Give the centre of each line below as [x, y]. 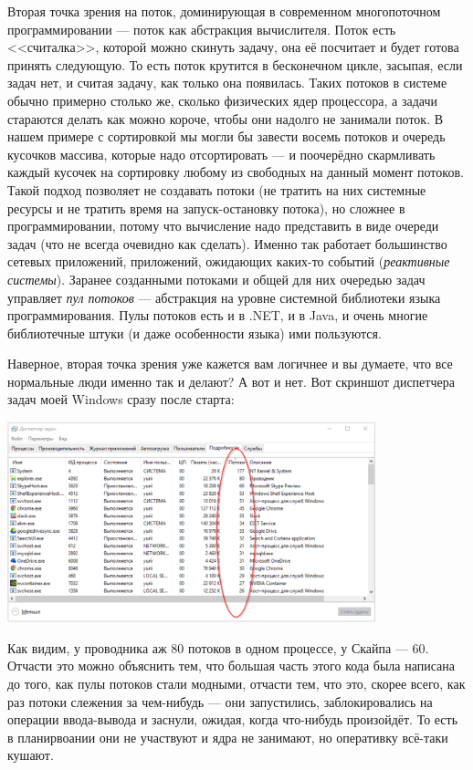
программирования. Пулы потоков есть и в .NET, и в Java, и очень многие [218, 315]
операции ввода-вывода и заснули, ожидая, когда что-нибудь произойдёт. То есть [233, 719]
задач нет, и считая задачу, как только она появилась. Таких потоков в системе [227, 83]
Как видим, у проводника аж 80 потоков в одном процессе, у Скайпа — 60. [218, 647]
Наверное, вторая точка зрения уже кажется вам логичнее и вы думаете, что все [230, 364]
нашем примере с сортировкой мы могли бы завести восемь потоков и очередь [226, 136]
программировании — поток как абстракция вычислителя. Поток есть [202, 29]
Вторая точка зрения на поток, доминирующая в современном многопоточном [224, 11]
